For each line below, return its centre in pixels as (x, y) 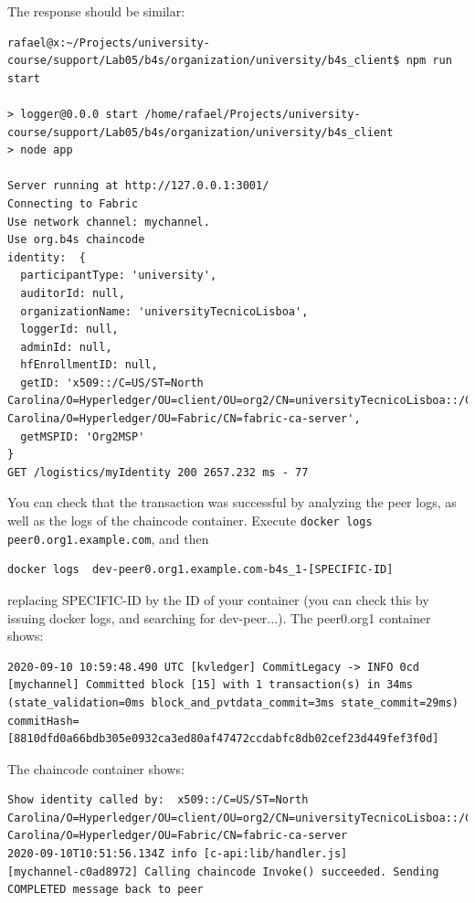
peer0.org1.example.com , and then (108, 538)
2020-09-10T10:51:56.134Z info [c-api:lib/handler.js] (178, 854)
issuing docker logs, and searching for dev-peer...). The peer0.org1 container (219, 617)
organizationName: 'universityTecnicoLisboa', (164, 311)
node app (47, 150)
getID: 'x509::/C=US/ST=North (112, 382)
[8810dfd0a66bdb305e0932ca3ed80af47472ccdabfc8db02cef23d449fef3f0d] (223, 739)
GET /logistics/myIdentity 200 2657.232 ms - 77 (158, 472)
